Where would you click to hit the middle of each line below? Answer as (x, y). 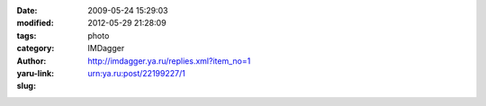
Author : (31, 61)
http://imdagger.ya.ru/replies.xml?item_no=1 (169, 61)
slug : (26, 86)
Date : (27, 10)
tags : (27, 35)
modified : (35, 23)
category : (36, 49)
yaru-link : (35, 73)
